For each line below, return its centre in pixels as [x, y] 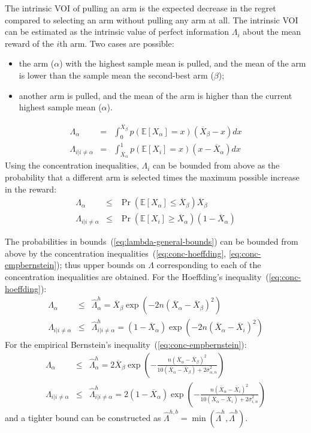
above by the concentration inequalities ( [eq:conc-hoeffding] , [116, 253]
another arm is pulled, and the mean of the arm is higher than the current [155, 95]
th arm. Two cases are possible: [117, 43]
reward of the [29, 43]
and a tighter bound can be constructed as [83, 417]
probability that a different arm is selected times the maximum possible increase [152, 177]
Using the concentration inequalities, [72, 165]
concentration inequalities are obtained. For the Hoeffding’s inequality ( [137, 276]
